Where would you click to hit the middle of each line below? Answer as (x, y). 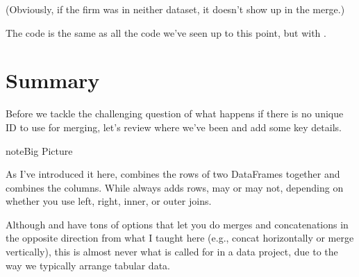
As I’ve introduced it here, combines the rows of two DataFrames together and (173, 174)
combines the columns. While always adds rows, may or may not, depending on (175, 187)
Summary (53, 80)
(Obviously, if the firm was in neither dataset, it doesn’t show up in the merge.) (175, 9)
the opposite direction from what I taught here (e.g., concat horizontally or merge (180, 238)
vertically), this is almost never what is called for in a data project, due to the (172, 252)
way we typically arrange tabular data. (88, 265)
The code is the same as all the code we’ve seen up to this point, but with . (166, 32)
